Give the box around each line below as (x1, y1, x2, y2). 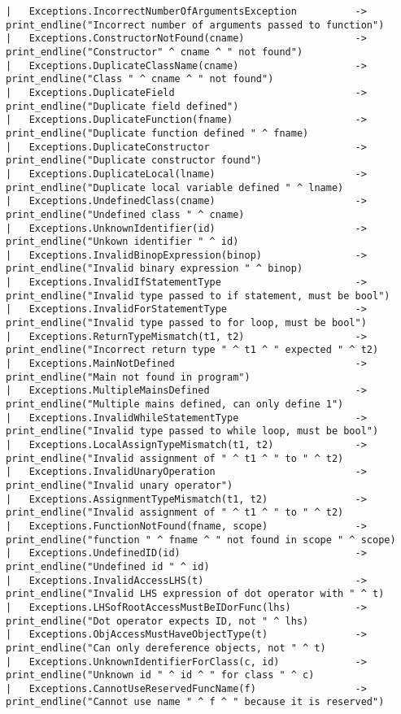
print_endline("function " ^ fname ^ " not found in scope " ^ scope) (6, 533, 396, 546)
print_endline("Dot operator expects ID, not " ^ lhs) (6, 615, 309, 627)
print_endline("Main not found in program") (6, 371, 251, 383)
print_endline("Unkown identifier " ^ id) (6, 236, 239, 248)
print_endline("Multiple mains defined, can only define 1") (6, 398, 344, 411)
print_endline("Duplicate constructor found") (6, 155, 262, 167)
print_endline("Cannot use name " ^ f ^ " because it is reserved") (6, 696, 385, 708)
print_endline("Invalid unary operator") (6, 479, 233, 491)
